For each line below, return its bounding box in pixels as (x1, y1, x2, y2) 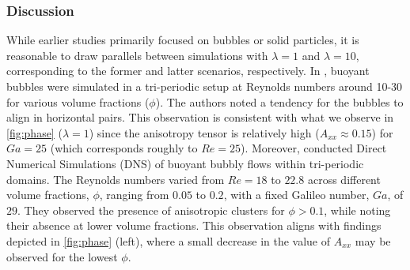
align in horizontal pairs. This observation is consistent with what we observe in (6, 109, 394, 126)
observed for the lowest (6, 248, 118, 264)
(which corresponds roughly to (50, 140, 198, 156)
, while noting (324, 201, 391, 218)
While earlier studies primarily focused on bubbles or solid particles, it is (6, 32, 359, 48)
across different (307, 171, 381, 187)
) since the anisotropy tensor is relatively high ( (89, 124, 320, 141)
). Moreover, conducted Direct (241, 140, 387, 156)
